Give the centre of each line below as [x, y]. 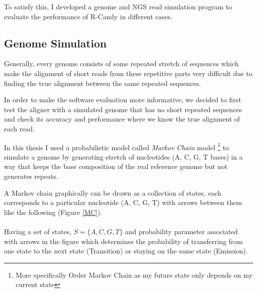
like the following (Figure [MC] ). [53, 212]
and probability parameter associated [182, 231]
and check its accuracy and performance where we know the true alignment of [122, 119]
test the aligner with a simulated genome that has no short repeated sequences [123, 109]
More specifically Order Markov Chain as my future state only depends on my [134, 274]
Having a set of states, [38, 231]
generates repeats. [31, 176]
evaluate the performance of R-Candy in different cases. [88, 16]
